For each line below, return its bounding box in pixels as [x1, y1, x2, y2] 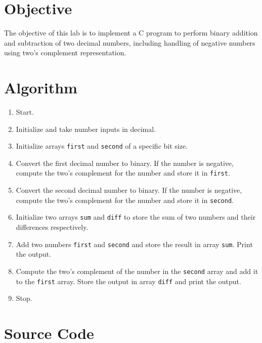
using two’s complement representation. [4, 47, 126, 58]
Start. [16, 107, 34, 117]
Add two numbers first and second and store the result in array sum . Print [16, 238, 253, 249]
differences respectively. [16, 222, 89, 232]
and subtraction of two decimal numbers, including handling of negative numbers [4, 37, 255, 48]
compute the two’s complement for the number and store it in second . [16, 194, 234, 205]
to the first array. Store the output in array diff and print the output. [16, 276, 241, 286]
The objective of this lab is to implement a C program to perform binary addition [4, 27, 258, 38]
